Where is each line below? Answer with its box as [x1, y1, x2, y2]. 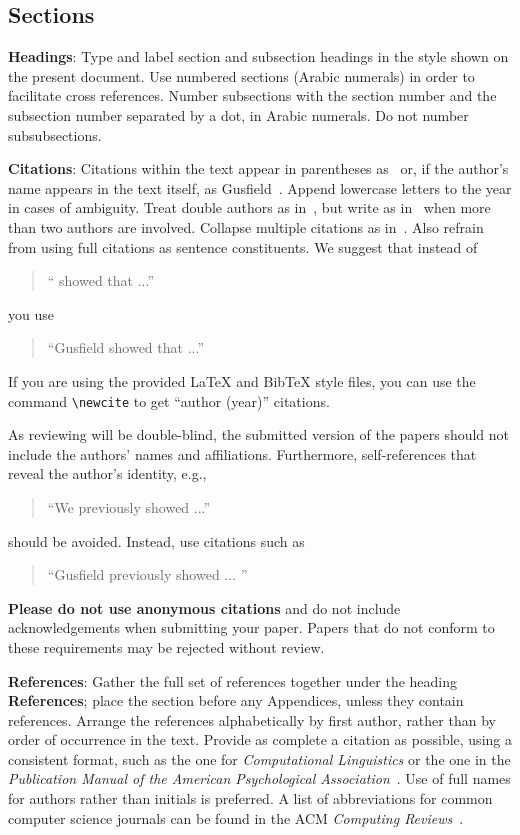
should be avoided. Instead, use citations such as [8, 530, 305, 551]
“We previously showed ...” [47, 496, 211, 517]
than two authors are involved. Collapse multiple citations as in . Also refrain [8, 216, 484, 237]
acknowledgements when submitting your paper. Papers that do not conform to [8, 617, 495, 638]
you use [8, 303, 54, 324]
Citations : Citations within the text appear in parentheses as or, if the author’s [8, 158, 509, 179]
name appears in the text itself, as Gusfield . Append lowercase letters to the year [8, 177, 512, 198]
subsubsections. [8, 124, 102, 145]
